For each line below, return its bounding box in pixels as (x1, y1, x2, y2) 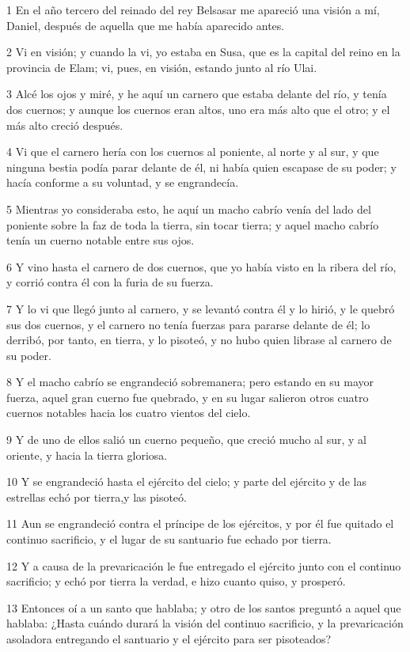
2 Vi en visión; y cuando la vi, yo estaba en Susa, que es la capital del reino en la (6, 44, 401, 60)
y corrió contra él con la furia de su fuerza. (6, 274, 214, 290)
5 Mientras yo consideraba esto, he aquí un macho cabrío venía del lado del (6, 200, 371, 217)
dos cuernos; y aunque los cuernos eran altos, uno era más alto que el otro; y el (6, 100, 390, 117)
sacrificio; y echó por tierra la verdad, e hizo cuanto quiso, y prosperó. (6, 573, 346, 589)
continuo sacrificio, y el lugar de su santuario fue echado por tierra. (6, 531, 332, 548)
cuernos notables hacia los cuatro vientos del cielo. (6, 404, 251, 421)
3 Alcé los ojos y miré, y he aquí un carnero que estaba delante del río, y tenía (6, 85, 387, 102)
